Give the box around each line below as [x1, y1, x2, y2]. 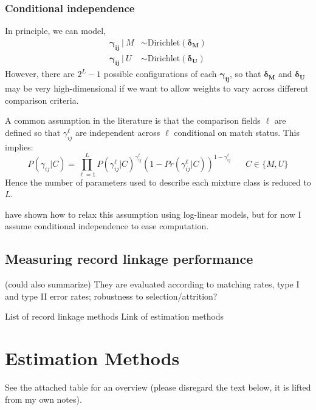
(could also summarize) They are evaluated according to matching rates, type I [5, 278, 300, 291]
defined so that [5, 126, 61, 139]
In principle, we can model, [5, 24, 106, 37]
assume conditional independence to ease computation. [5, 220, 209, 232]
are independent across [75, 126, 160, 139]
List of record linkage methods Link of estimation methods [5, 310, 224, 323]
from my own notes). [5, 392, 82, 405]
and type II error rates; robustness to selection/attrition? [5, 289, 218, 302]
